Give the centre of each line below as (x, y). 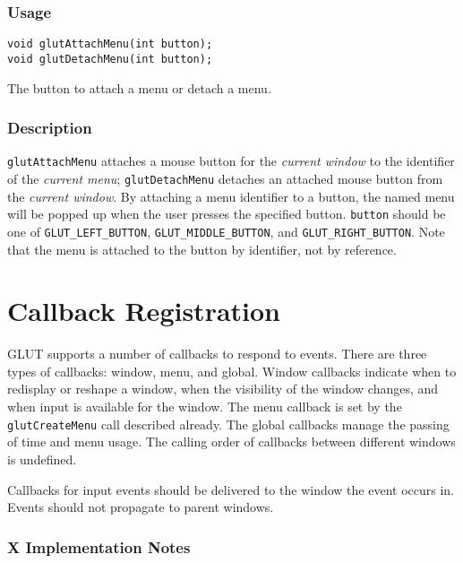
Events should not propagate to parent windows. (141, 507)
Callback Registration (144, 311)
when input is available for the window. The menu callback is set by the (205, 407)
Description (50, 128)
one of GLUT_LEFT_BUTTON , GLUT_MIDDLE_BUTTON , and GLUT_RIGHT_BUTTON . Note (226, 231)
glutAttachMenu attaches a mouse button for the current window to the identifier (231, 161)
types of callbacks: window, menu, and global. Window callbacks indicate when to (232, 371)
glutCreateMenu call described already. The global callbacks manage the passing (228, 424)
